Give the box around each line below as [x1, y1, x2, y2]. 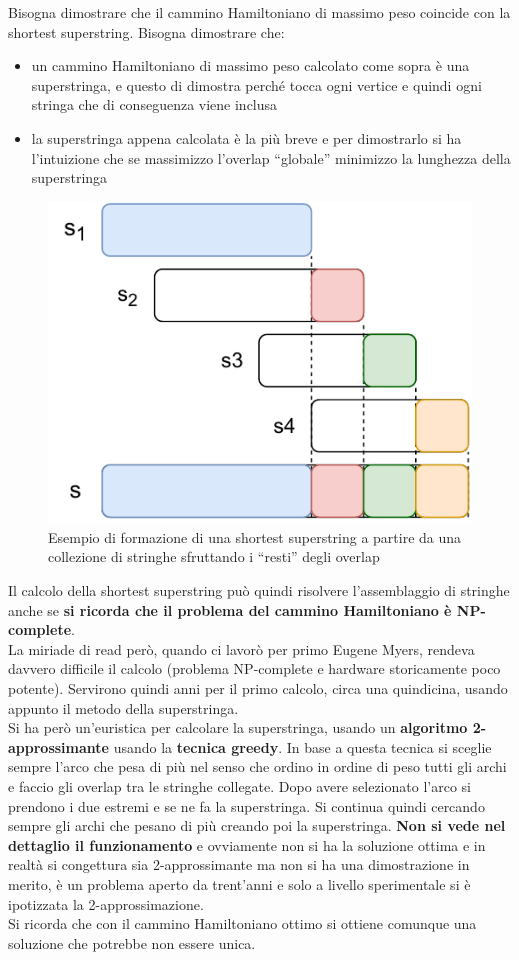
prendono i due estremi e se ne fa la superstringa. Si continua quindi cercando [8, 795, 485, 816]
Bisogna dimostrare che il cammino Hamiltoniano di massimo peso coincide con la [8, 2, 511, 22]
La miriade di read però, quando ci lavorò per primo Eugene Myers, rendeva [8, 638, 475, 659]
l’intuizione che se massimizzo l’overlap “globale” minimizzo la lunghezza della [31, 147, 511, 168]
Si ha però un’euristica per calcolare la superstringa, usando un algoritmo [8, 717, 468, 738]
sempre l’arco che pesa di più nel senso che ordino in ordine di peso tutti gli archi [8, 756, 507, 777]
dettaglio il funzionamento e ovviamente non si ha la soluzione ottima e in [8, 834, 486, 855]
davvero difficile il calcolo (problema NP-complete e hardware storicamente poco [8, 658, 501, 679]
